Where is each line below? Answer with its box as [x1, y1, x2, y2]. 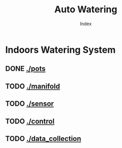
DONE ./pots [5, 64, 46, 73]
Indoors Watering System [5, 44, 116, 55]
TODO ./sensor [5, 99, 54, 108]
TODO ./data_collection [5, 134, 82, 143]
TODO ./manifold [5, 82, 60, 90]
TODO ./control [5, 117, 55, 125]
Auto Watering [54, 4, 117, 15]
